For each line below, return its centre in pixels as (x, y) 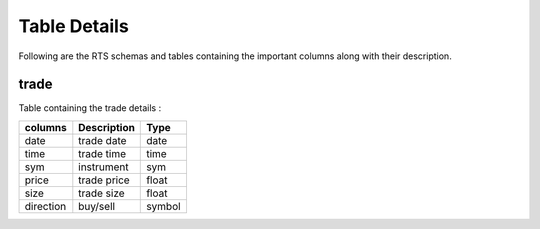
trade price (104, 180)
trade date (102, 140)
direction (45, 206)
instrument (103, 167)
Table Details (73, 26)
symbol (163, 206)
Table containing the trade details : (90, 108)
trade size (101, 193)
